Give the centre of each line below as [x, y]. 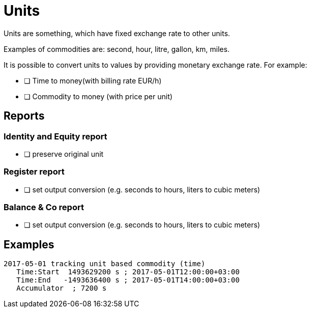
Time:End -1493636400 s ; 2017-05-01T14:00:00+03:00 [128, 280]
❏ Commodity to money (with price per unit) [98, 96]
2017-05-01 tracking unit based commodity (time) [105, 264]
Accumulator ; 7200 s [62, 288]
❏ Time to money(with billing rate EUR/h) [93, 80]
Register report [34, 172]
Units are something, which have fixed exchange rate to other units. [117, 33]
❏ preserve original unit [64, 154]
